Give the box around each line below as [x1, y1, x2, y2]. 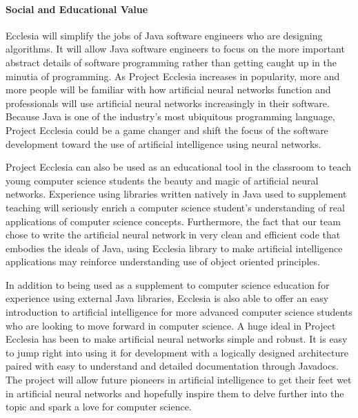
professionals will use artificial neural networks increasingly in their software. [6, 95, 330, 110]
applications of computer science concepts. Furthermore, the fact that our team [6, 213, 341, 228]
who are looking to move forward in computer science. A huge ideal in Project [6, 318, 336, 332]
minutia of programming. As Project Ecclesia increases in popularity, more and [6, 68, 340, 83]
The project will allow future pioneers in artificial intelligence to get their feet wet [6, 372, 352, 387]
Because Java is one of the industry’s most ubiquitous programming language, [6, 109, 335, 124]
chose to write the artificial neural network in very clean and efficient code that [6, 227, 341, 242]
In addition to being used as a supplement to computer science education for [6, 277, 330, 292]
